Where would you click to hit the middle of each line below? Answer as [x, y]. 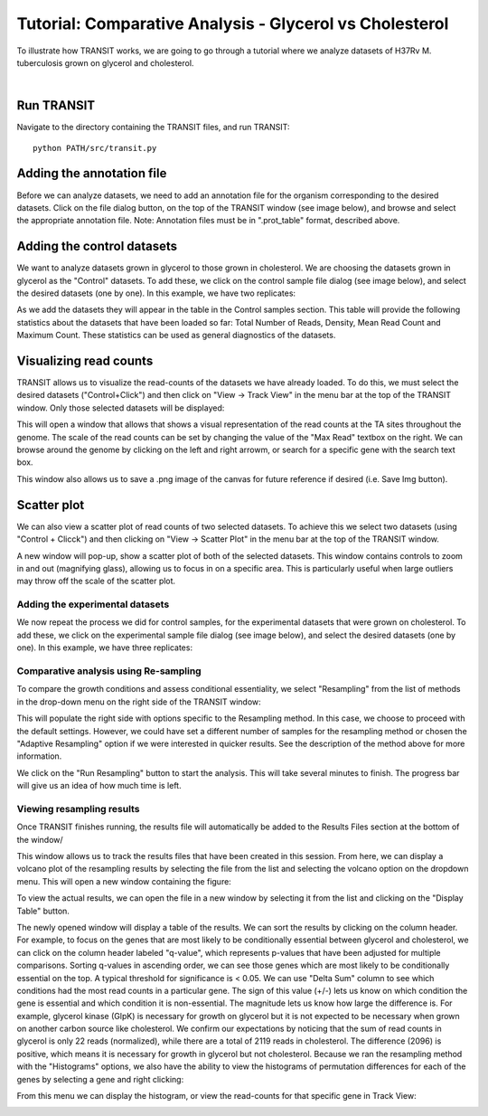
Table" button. [43, 911]
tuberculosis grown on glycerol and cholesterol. [105, 62]
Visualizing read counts [85, 360]
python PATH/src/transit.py [95, 148]
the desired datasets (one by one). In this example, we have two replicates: [156, 293]
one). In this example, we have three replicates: [105, 648]
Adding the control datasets [97, 246]
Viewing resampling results [78, 809]
